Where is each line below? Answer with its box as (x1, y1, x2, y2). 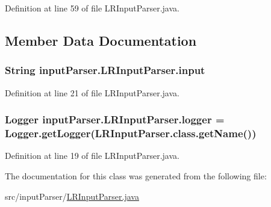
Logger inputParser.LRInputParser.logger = (5, 112, 225, 127)
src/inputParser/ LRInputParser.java (5, 190, 139, 202)
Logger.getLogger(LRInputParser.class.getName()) (5, 126, 257, 141)
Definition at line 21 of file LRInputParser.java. (5, 86, 179, 99)
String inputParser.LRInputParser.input (5, 63, 205, 78)
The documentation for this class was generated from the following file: (5, 169, 267, 182)
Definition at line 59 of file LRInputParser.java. (5, 2, 179, 14)
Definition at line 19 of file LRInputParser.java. (5, 149, 179, 162)
